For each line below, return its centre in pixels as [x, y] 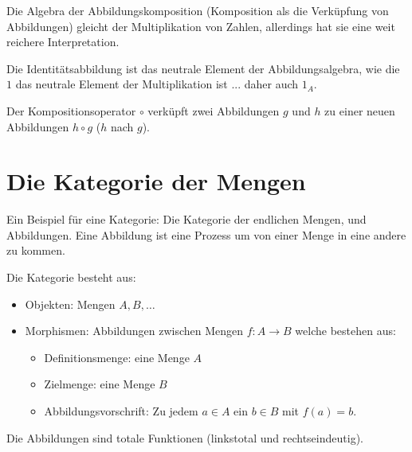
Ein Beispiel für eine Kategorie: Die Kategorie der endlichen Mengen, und [186, 219]
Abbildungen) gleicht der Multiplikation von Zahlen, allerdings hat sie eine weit [201, 26]
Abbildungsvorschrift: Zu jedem [121, 411]
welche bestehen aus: [345, 331]
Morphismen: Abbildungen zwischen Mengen [134, 331]
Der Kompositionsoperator [71, 110]
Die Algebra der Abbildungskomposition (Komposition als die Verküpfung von [198, 10]
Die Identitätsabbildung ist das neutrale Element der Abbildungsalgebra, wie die [203, 68]
